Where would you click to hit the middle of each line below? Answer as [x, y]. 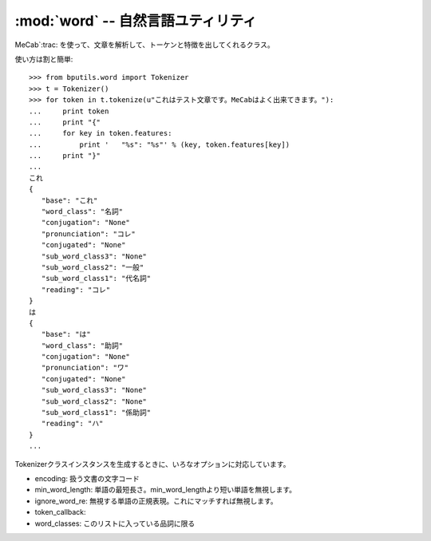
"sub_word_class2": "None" [94, 401]
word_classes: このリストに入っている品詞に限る [115, 523]
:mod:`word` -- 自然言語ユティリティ [136, 21]
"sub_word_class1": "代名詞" [96, 278]
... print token [69, 111]
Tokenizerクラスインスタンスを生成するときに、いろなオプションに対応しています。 [152, 464]
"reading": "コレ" [76, 290]
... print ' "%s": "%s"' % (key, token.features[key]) [160, 144]
